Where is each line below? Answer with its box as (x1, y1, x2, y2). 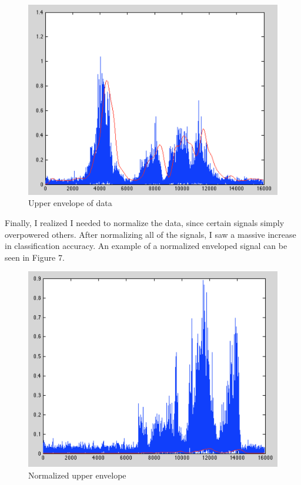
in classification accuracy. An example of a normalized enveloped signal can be (5, 240, 287, 252)
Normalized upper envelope (28, 469, 126, 481)
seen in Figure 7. (5, 251, 65, 263)
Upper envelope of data (28, 197, 112, 209)
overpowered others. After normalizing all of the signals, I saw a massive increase (5, 228, 296, 240)
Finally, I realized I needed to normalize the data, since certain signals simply (5, 216, 285, 228)
